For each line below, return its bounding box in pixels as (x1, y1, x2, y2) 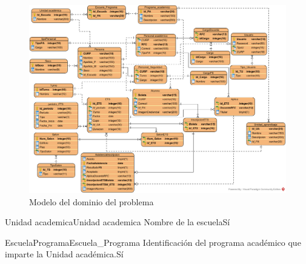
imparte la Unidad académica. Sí (5, 248, 124, 260)
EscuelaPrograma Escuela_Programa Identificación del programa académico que (5, 236, 301, 248)
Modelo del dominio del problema (29, 195, 154, 208)
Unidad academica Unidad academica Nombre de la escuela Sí (5, 216, 230, 228)
